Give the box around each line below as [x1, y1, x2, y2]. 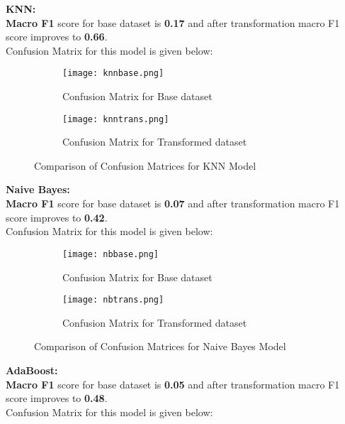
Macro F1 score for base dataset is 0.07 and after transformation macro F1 [6, 196, 340, 211]
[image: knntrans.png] [62, 114, 169, 124]
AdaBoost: [6, 362, 58, 377]
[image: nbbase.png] [62, 249, 159, 259]
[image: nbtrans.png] [62, 295, 164, 305]
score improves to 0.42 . [6, 210, 108, 224]
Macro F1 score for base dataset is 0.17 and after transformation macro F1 [6, 15, 340, 30]
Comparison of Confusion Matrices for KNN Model [34, 158, 256, 173]
